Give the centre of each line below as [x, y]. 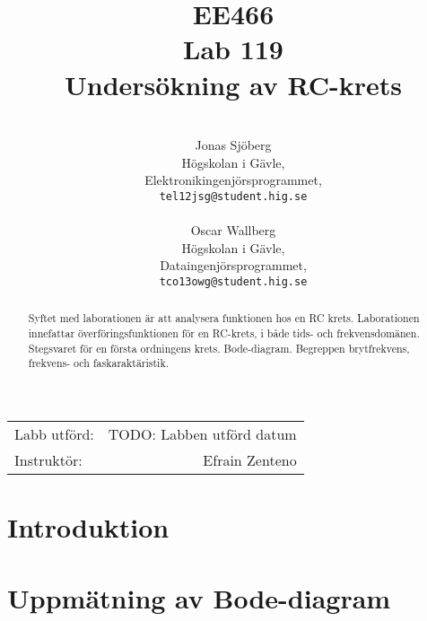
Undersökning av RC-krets [233, 84]
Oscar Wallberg [233, 230]
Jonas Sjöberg [233, 145]
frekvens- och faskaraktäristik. [99, 363]
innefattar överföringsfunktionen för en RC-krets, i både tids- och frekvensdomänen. [224, 333]
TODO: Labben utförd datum [202, 433]
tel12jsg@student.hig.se [233, 196]
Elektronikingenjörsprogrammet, [233, 180]
